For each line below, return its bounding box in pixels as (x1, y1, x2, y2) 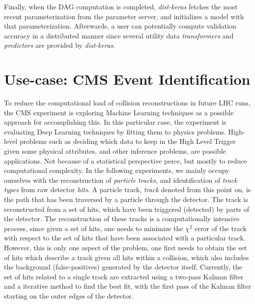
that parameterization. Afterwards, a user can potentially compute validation (4, 21, 236, 31)
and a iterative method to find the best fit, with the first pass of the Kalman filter (4, 281, 252, 291)
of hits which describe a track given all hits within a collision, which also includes (4, 252, 249, 262)
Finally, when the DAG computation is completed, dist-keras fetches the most (4, 1, 238, 11)
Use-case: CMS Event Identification (4, 69, 251, 89)
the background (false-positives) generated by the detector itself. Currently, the (4, 262, 243, 272)
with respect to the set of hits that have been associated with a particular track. (4, 233, 246, 243)
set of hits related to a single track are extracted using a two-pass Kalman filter (4, 271, 244, 281)
